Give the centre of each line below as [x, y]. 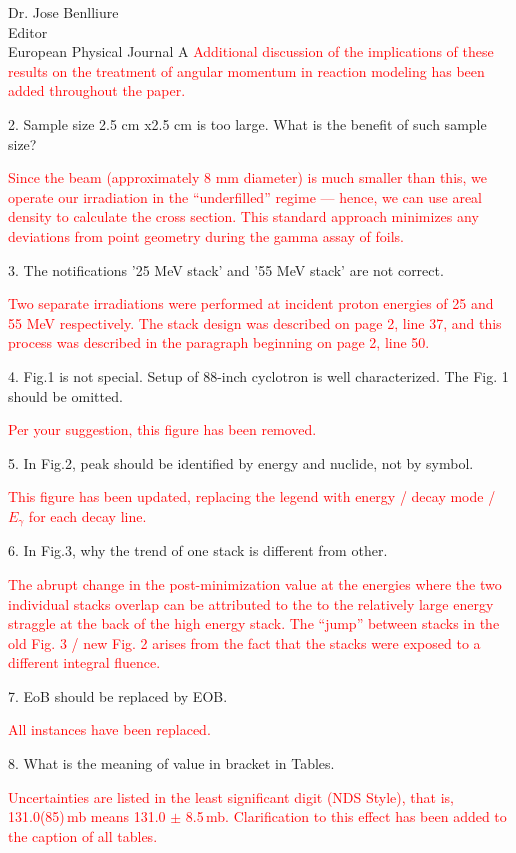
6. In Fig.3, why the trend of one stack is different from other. [198, 550]
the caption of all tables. [83, 835]
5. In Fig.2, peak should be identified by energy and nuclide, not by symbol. [241, 462]
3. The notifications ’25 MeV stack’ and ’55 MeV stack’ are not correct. [226, 269]
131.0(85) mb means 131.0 [87, 816]
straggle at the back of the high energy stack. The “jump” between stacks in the [254, 623]
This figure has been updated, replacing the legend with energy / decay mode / [252, 496]
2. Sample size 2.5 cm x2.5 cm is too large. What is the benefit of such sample [247, 123]
